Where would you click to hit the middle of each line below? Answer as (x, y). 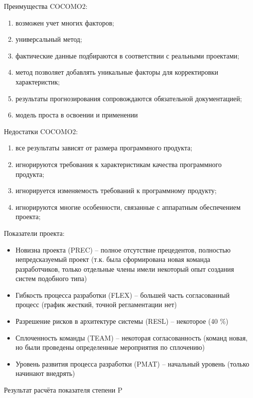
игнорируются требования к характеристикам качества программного (118, 164)
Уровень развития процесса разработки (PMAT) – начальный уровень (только (132, 363)
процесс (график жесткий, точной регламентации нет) (96, 304)
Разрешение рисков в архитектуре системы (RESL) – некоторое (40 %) (122, 321)
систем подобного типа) (51, 278)
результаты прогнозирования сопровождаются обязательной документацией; (129, 98)
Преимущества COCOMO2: (46, 6)
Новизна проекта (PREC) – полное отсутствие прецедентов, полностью (123, 249)
